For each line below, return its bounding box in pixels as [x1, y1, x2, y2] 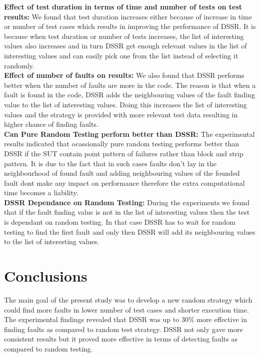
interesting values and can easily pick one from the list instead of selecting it [4, 50, 238, 60]
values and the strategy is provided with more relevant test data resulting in [4, 109, 238, 119]
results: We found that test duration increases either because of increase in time [4, 11, 252, 21]
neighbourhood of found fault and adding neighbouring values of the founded [4, 168, 240, 178]
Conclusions [4, 266, 87, 286]
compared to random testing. [4, 343, 93, 354]
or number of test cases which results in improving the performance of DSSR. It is [4, 21, 256, 31]
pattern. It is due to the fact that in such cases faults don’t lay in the [4, 158, 217, 168]
